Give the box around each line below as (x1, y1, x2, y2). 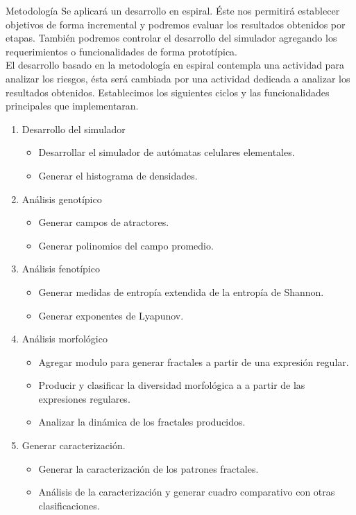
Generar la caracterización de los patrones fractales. (38, 461, 259, 475)
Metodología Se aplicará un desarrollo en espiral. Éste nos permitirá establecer (6, 3, 340, 17)
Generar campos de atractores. (38, 215, 169, 229)
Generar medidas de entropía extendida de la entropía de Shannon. (38, 284, 324, 299)
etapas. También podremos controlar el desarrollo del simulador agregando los (6, 30, 337, 45)
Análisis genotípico (22, 191, 102, 206)
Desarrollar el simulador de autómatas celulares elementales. (38, 145, 295, 159)
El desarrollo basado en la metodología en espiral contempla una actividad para (6, 58, 344, 72)
